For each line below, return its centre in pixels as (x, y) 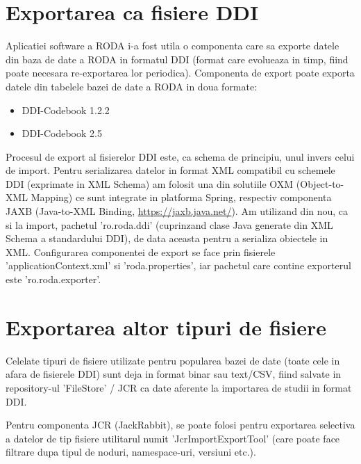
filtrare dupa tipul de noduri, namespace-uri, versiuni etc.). (131, 452)
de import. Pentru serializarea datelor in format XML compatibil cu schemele (170, 170)
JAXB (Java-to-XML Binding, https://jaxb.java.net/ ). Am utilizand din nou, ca (177, 211)
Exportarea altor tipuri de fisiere (166, 327)
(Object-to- (320, 183)
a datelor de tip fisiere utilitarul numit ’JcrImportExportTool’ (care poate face (173, 438)
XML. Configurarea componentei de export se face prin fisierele (141, 251)
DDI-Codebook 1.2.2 (66, 110)
